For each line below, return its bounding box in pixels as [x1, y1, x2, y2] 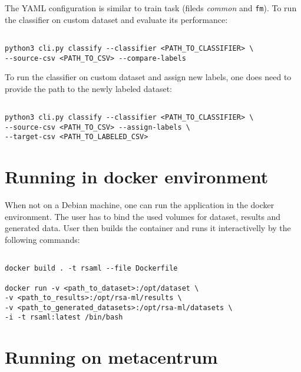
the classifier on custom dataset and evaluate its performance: [5, 13, 228, 25]
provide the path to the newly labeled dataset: [5, 82, 173, 94]
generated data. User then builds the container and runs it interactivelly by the [5, 222, 291, 234]
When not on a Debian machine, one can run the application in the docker [5, 199, 274, 211]
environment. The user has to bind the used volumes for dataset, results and [5, 210, 281, 222]
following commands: [5, 233, 80, 245]
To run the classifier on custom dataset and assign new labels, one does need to [5, 71, 292, 83]
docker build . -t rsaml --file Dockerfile [5, 264, 178, 273]
